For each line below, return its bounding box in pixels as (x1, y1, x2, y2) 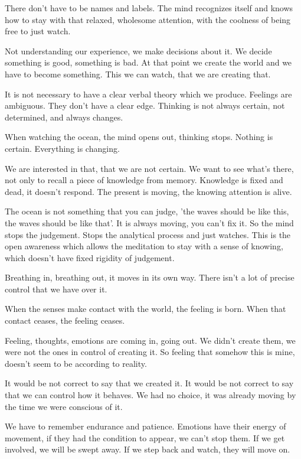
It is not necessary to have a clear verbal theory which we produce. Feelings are (5, 87, 292, 100)
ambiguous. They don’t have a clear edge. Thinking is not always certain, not (5, 99, 285, 112)
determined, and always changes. (5, 110, 123, 123)
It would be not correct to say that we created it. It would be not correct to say (5, 377, 294, 389)
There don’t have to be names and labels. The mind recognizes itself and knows (5, 2, 293, 14)
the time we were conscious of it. (5, 400, 123, 412)
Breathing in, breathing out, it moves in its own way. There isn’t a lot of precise (5, 271, 295, 284)
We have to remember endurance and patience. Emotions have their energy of (5, 420, 286, 432)
